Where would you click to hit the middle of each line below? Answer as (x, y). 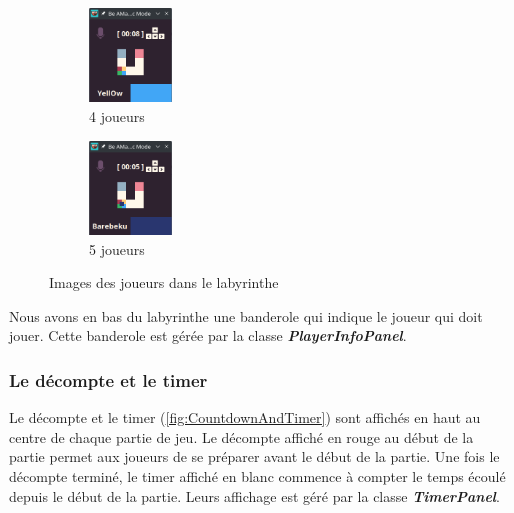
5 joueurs (117, 248)
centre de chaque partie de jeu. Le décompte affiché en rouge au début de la (241, 436)
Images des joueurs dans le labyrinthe (164, 282)
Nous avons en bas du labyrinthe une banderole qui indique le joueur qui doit (246, 315)
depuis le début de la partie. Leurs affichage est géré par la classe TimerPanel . (254, 495)
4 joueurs (117, 116)
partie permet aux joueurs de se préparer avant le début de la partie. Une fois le (254, 456)
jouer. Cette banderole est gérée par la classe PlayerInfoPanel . (208, 335)
